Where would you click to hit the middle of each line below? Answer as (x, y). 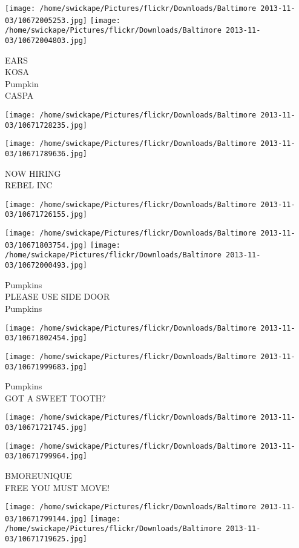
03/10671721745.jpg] (46, 428)
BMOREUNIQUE (38, 475)
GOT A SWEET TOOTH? (55, 398)
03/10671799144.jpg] (46, 519)
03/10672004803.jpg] (46, 40)
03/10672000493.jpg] (46, 266)
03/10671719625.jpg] (46, 539)
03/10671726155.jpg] (46, 215)
